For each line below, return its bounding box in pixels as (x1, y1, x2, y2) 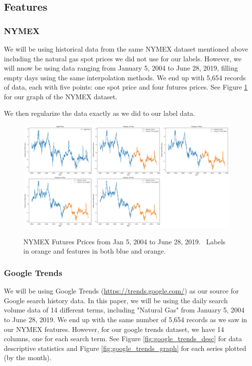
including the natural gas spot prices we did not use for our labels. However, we (4, 53, 242, 63)
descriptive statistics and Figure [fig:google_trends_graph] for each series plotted (4, 343, 246, 353)
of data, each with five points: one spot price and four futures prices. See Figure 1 (4, 82, 248, 92)
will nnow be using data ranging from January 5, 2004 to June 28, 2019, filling (4, 63, 238, 73)
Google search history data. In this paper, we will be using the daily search (4, 295, 228, 305)
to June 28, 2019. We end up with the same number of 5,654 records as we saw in (4, 314, 247, 324)
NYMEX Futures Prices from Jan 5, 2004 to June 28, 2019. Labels (23, 236, 226, 246)
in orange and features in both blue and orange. (23, 246, 166, 256)
